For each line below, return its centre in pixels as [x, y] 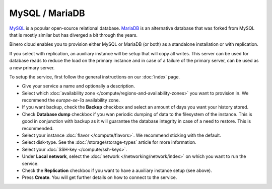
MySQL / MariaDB [47, 13]
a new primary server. [32, 67]
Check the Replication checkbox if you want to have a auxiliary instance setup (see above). [117, 170]
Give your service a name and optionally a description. [79, 86]
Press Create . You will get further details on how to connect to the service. [99, 177]
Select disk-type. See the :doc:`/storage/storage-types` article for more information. [109, 142]
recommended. [38, 128]
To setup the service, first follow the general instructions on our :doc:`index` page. [95, 77]
